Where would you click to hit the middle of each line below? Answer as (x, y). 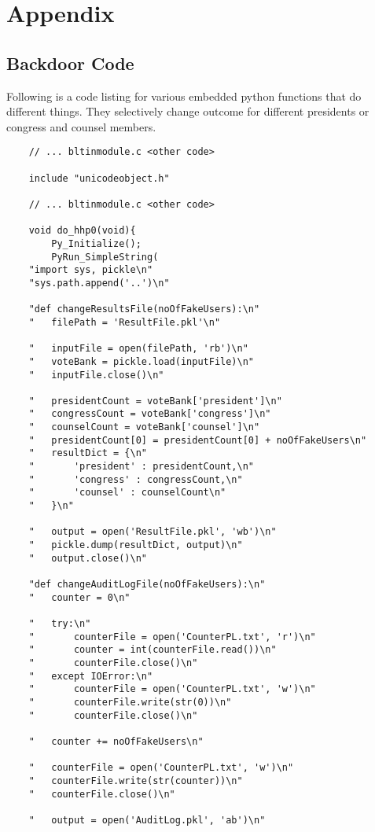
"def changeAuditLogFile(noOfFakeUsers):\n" (147, 585)
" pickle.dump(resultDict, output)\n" (136, 545)
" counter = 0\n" (79, 597)
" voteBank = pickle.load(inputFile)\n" (141, 361)
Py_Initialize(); (96, 243)
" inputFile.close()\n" (96, 375)
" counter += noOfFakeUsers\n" (116, 741)
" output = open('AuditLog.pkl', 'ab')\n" (147, 820)
